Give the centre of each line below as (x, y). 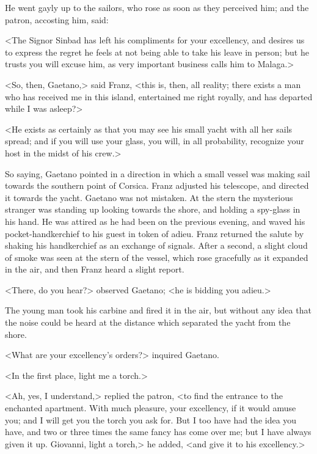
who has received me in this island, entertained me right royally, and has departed (159, 96)
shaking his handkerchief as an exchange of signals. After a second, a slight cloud (156, 245)
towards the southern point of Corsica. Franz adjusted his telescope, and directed (157, 185)
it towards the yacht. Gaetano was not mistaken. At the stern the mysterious (149, 197)
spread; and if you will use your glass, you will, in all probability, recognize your (155, 141)
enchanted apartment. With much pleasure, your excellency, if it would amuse (151, 408)
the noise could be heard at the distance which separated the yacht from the (148, 322)
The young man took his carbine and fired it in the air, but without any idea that (158, 310)
